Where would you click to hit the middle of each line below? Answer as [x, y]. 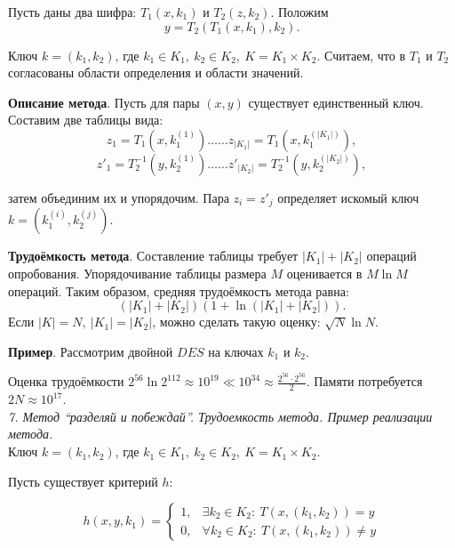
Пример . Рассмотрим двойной [91, 351]
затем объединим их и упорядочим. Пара [119, 197]
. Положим [299, 12]
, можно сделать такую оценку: [236, 322]
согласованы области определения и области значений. [156, 73]
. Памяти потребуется [364, 381]
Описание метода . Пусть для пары [104, 102]
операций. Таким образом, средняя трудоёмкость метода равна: [179, 290]
